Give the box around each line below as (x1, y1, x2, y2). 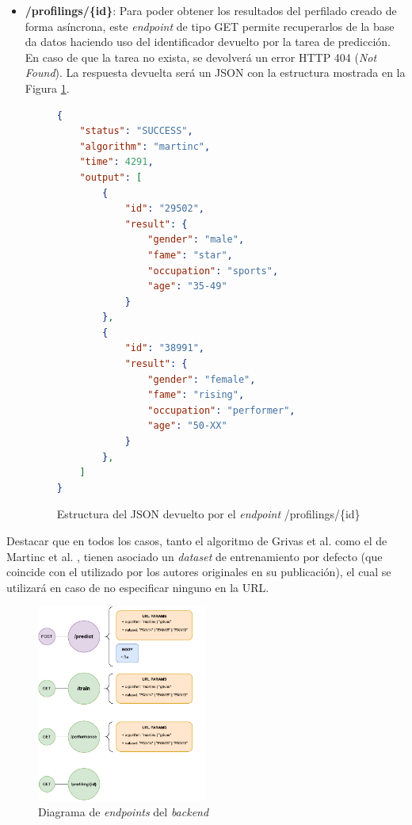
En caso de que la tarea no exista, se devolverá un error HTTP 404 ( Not (25, 48, 377, 65)
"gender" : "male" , (147, 234, 245, 246)
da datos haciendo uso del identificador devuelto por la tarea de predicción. (25, 33, 391, 50)
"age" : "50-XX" (147, 420, 227, 432)
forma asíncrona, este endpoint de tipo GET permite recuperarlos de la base (25, 17, 395, 34)
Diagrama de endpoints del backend (38, 804, 209, 820)
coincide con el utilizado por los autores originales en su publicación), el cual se (6, 563, 391, 580)
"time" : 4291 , (79, 156, 154, 168)
